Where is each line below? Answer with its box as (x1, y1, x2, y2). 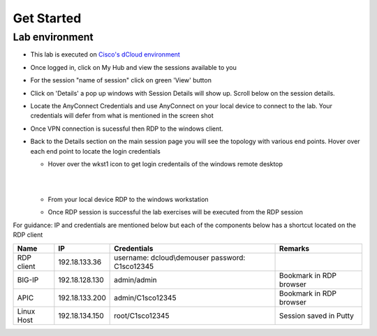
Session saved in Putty (279, 311, 354, 321)
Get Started (13, 10, 82, 26)
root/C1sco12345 (114, 311, 170, 321)
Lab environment (13, 31, 94, 43)
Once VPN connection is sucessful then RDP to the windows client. (30, 124, 223, 133)
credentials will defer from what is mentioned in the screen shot (30, 112, 214, 120)
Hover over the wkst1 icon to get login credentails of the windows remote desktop (47, 159, 283, 168)
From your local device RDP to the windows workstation (47, 196, 209, 204)
